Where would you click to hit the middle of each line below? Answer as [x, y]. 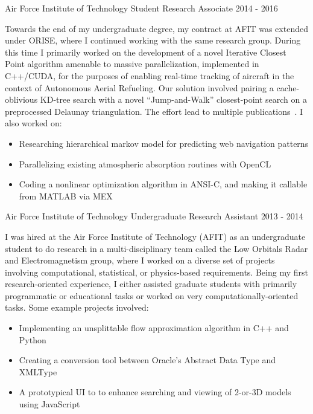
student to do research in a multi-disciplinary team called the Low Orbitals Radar [156, 248]
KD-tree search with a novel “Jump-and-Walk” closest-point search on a [173, 99]
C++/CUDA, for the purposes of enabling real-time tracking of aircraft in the [150, 75]
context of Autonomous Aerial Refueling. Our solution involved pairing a [139, 87]
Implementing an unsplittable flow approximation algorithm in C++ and [154, 328]
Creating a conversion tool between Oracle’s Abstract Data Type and [147, 360]
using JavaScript [49, 404]
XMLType [38, 371]
